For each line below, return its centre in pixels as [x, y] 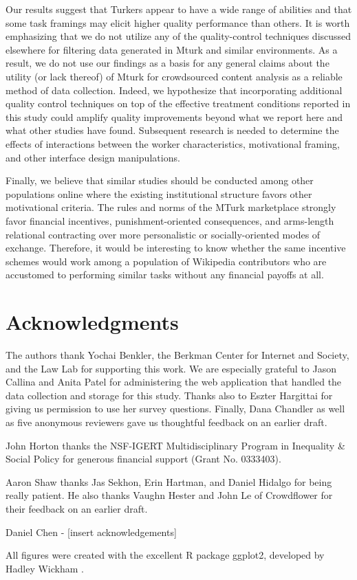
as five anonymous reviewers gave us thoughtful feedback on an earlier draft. [166, 422]
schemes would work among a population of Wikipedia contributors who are [166, 261]
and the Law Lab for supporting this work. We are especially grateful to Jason [171, 368]
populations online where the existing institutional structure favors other [159, 193]
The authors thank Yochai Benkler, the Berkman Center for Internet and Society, [177, 355]
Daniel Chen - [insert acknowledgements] [91, 532]
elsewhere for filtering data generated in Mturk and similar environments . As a [172, 49]
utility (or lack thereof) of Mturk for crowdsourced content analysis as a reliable [174, 76]
